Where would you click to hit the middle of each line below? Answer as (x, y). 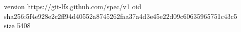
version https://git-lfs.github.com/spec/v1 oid (73, 6)
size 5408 (17, 25)
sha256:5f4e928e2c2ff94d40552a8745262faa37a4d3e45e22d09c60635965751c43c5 (120, 16)
